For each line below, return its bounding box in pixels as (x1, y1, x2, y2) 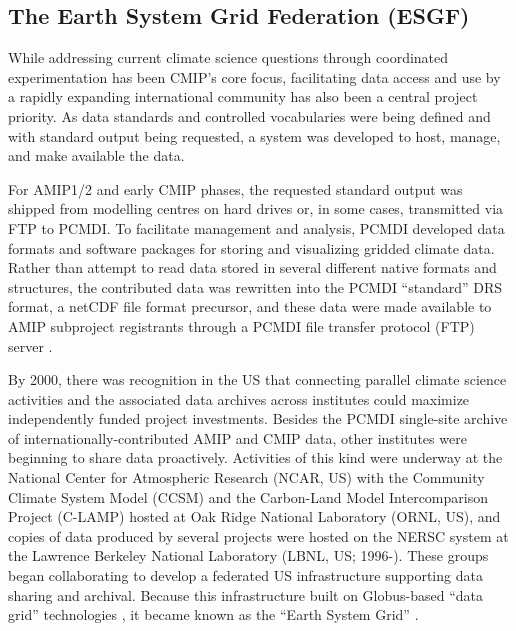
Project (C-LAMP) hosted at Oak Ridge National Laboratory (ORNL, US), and (8, 506, 501, 527)
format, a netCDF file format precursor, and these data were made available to (8, 296, 492, 317)
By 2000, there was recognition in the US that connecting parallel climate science (8, 369, 507, 390)
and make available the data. (8, 145, 185, 166)
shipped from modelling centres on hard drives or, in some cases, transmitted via (8, 198, 504, 219)
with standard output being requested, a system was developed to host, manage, (8, 125, 501, 146)
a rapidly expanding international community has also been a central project (8, 86, 478, 107)
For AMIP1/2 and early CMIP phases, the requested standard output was (8, 178, 463, 199)
